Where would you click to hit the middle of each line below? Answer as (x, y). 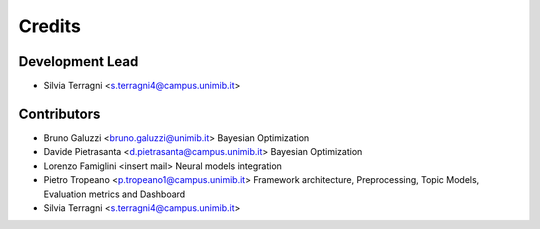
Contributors (59, 113)
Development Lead (78, 61)
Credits (50, 26)
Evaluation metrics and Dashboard (114, 194)
